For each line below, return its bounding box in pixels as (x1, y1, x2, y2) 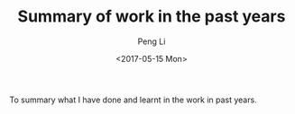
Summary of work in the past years (17, 6, 286, 27)
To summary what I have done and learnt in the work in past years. (9, 94, 257, 105)
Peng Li (137, 36, 166, 47)
